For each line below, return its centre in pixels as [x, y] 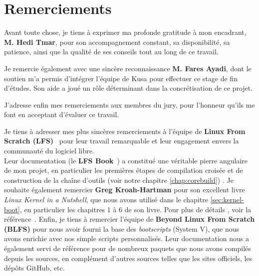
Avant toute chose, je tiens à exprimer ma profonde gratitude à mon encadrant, [125, 32]
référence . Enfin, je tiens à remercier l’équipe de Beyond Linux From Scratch [129, 219]
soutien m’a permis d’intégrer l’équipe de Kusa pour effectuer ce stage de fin [121, 78]
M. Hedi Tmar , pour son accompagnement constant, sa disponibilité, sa [117, 42]
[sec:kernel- [227, 200]
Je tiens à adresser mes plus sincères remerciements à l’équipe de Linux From [125, 131]
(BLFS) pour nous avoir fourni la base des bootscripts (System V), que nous [122, 228]
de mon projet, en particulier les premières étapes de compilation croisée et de [124, 170]
